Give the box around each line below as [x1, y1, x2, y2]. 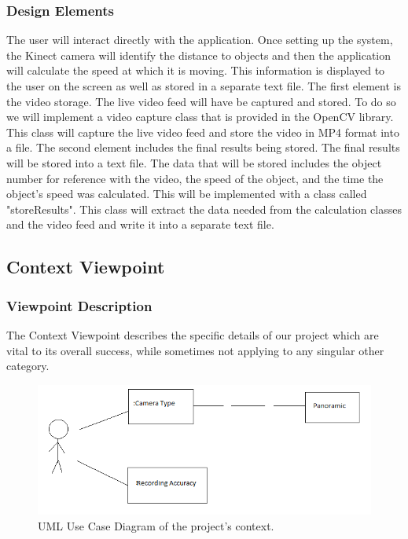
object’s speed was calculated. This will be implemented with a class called [6, 185, 367, 202]
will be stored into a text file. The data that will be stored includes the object [6, 154, 382, 170]
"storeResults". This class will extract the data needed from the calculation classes [6, 200, 402, 217]
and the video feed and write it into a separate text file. [6, 216, 274, 233]
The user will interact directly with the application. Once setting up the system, [6, 31, 393, 48]
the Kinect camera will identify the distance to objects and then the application [6, 46, 391, 63]
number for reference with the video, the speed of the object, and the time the [6, 170, 384, 186]
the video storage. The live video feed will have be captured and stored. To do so [6, 93, 396, 109]
